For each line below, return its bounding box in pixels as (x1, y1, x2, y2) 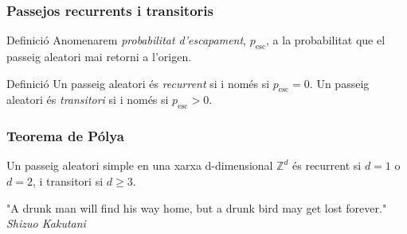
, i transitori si (32, 173, 104, 190)
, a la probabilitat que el (266, 32, 385, 48)
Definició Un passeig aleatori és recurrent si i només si (6, 75, 270, 91)
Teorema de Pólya (6, 126, 124, 146)
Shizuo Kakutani (6, 215, 86, 232)
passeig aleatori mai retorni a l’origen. (6, 48, 192, 65)
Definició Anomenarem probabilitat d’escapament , (6, 32, 246, 48)
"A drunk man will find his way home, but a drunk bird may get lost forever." (6, 199, 387, 216)
